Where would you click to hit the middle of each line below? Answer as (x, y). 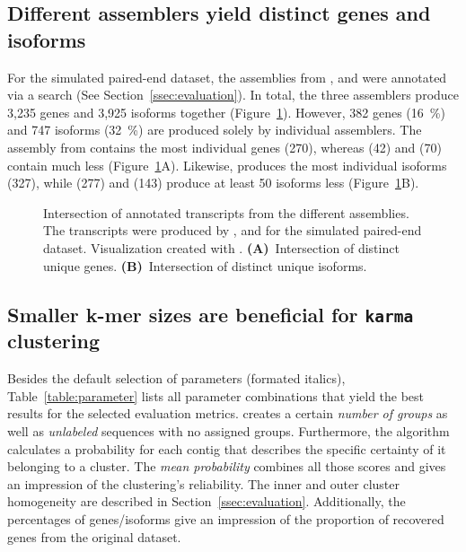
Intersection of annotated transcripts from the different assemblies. (226, 212)
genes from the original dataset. (94, 536)
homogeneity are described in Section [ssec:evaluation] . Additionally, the (207, 501)
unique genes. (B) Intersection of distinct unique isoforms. (205, 265)
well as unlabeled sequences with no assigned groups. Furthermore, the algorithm (229, 431)
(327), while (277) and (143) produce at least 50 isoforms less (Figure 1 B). (213, 183)
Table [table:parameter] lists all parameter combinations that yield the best (216, 395)
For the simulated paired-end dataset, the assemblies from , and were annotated (227, 77)
